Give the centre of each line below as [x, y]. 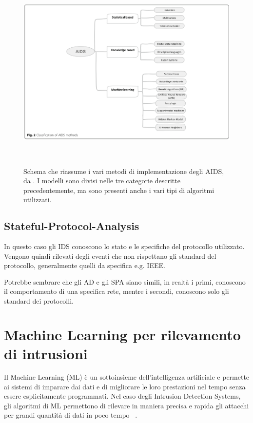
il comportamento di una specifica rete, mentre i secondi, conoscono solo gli [117, 291]
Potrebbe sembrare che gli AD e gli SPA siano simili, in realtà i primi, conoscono [125, 281]
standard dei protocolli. [39, 301]
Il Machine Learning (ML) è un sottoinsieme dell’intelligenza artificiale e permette [127, 376]
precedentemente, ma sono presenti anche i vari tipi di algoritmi [119, 190]
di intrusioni [46, 354]
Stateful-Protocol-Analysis [72, 226]
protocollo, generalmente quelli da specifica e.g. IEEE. [85, 265]
